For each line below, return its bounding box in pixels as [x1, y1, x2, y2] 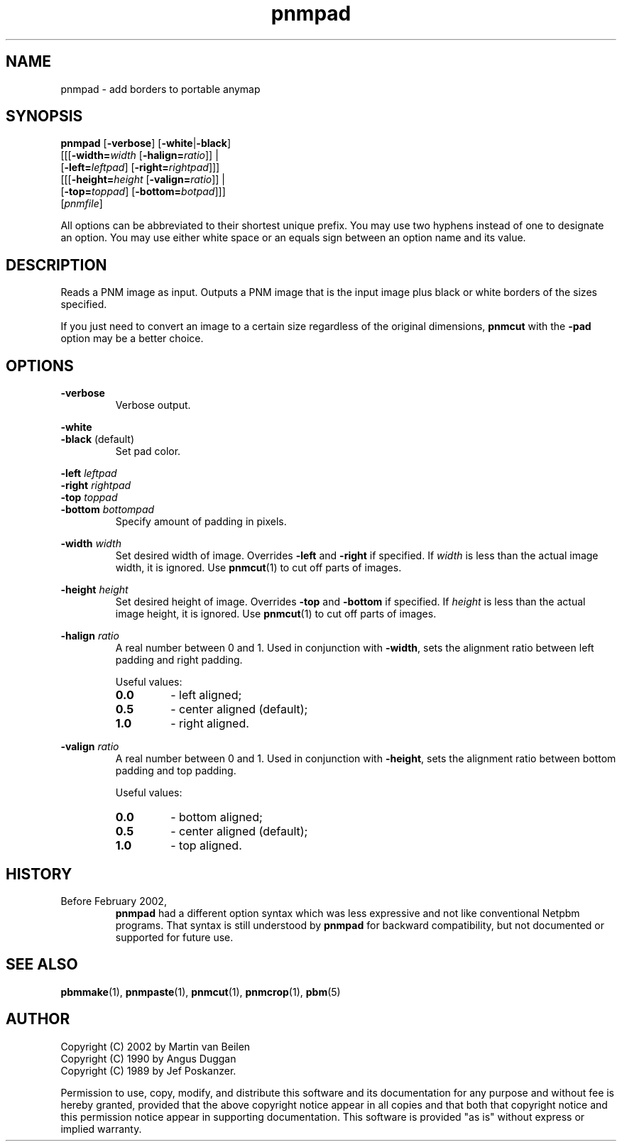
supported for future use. [115, 931, 234, 943]
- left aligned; [170, 688, 242, 703]
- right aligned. [170, 716, 249, 731]
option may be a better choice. [60, 332, 204, 345]
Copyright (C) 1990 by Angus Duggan [60, 1052, 236, 1065]
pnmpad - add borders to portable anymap [60, 82, 261, 95]
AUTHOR [6, 1010, 70, 1028]
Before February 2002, [60, 894, 167, 907]
